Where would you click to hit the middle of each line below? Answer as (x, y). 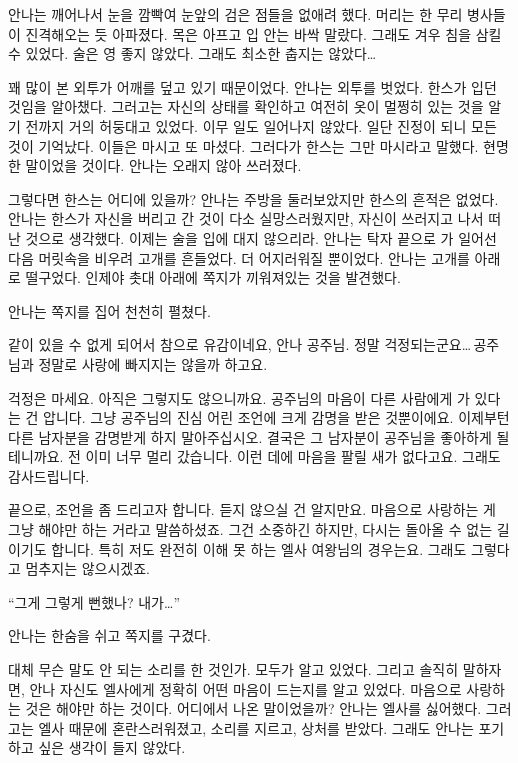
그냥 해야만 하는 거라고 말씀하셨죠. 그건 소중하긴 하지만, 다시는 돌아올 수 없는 (250, 529)
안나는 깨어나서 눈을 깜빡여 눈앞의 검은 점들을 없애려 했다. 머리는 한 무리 (235, 14)
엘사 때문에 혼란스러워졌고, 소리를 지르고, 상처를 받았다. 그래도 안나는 (256, 727)
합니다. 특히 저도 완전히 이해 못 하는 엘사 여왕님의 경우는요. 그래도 (259, 548)
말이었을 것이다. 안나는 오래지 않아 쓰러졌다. (163, 165)
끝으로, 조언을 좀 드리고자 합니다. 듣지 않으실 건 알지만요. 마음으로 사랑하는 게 (252, 509)
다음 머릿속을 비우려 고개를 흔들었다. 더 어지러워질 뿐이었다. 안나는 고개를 (239, 257)
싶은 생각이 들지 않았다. (112, 747)
